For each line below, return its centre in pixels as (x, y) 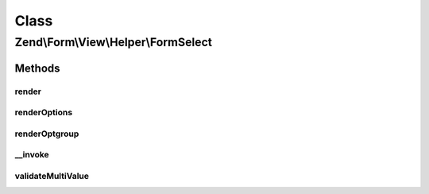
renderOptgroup (47, 134)
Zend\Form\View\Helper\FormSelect (114, 42)
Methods (37, 68)
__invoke (32, 155)
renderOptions (44, 113)
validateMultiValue (52, 176)
